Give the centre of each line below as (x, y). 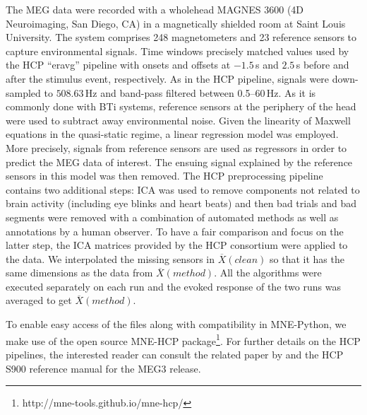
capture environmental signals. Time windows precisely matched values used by (178, 51)
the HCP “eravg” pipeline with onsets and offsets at (118, 65)
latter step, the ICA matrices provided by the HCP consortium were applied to (177, 245)
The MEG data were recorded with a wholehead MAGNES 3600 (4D (155, 9)
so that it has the (307, 258)
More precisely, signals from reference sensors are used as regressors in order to (176, 147)
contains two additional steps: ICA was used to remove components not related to (183, 189)
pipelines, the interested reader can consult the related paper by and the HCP (175, 354)
